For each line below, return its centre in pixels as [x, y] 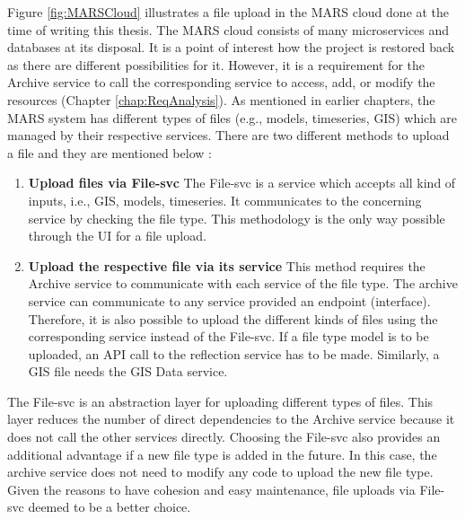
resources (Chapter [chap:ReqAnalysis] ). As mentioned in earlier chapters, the [221, 99]
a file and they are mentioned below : [110, 152]
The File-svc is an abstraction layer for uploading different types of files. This [220, 401]
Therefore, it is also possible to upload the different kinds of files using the [233, 318]
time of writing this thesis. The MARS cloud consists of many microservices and [228, 29]
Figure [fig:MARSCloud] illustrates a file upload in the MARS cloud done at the [228, 12]
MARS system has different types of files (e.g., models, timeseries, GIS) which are [232, 117]
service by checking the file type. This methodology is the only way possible [237, 218]
